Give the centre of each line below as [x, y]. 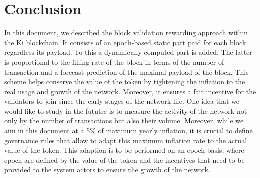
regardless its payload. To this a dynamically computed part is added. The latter [128, 52]
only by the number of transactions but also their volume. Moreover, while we [124, 121]
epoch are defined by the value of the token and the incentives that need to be [124, 160]
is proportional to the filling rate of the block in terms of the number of [114, 61]
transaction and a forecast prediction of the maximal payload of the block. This [126, 71]
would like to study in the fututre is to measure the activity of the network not [126, 111]
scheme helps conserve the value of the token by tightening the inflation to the [125, 81]
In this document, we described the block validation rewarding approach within [126, 32]
